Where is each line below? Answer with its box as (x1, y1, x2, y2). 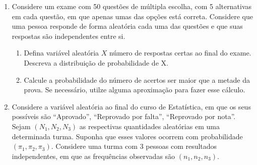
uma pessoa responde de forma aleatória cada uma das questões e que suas (12, 21, 243, 31)
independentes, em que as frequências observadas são (12, 150, 175, 161)
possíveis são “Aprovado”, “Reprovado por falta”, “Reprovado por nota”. (12, 111, 236, 122)
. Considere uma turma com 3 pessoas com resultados (51, 141, 217, 151)
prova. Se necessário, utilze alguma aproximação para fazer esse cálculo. (24, 84, 245, 95)
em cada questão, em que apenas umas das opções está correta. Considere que (12, 11, 253, 21)
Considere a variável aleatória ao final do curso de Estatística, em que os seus (12, 101, 251, 112)
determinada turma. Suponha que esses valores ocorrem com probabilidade (12, 131, 243, 141)
